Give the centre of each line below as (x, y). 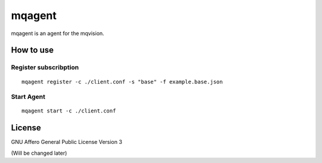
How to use (32, 50)
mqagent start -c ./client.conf (69, 111)
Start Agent (28, 97)
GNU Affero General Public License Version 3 (66, 142)
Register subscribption (45, 67)
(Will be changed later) (39, 153)
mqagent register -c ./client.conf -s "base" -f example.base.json (122, 81)
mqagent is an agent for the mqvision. (58, 33)
